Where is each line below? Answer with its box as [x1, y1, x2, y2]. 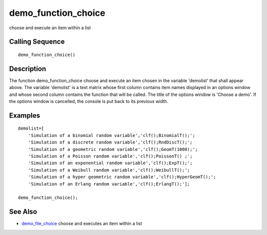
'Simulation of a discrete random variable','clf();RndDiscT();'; [28, 140, 193, 145]
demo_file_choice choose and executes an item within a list [21, 221, 142, 227]
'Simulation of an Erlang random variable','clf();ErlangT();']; [28, 181, 190, 187]
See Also [9, 208, 37, 216]
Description [9, 64, 46, 73]
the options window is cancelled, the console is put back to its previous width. [9, 98, 169, 104]
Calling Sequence [9, 38, 65, 46]
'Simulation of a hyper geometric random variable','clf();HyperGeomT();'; [28, 174, 216, 180]
